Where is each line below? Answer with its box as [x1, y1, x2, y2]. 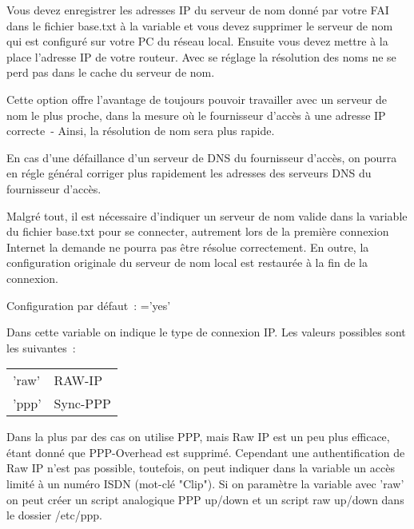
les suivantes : [6, 339, 76, 356]
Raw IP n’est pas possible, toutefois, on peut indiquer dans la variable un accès [6, 459, 395, 476]
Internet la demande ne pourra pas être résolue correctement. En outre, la [6, 238, 369, 255]
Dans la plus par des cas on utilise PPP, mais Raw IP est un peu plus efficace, [6, 428, 390, 445]
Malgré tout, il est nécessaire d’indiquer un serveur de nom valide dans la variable [6, 207, 408, 224]
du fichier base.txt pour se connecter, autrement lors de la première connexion [6, 223, 389, 240]
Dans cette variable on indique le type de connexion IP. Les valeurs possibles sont [6, 324, 406, 340]
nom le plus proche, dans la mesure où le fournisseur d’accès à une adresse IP [6, 106, 386, 123]
